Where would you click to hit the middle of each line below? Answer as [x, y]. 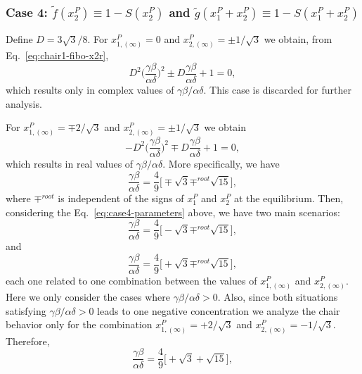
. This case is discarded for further [277, 90]
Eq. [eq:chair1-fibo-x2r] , [57, 55]
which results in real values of [70, 164]
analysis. [24, 103]
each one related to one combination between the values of [131, 280]
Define [19, 39]
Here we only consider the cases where [88, 297]
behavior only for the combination [79, 324]
